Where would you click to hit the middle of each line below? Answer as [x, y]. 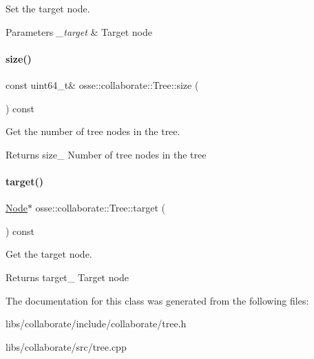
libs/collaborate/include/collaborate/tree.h [96, 324]
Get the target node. [49, 254]
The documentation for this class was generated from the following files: [157, 300]
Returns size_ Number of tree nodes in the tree [106, 154]
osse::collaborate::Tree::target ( [101, 208]
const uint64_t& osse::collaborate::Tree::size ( [102, 84]
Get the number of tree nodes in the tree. [93, 131]
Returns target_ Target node [67, 277]
